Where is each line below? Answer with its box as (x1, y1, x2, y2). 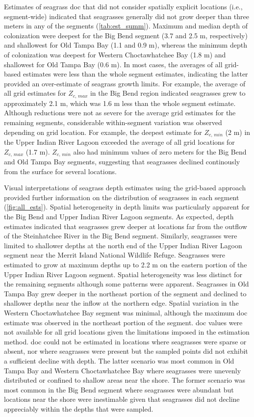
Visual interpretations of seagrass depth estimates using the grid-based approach (4, 182, 246, 193)
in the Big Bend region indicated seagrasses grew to (90, 88, 246, 98)
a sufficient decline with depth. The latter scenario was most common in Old (4, 355, 234, 365)
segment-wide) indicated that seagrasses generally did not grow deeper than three (4, 11, 249, 21)
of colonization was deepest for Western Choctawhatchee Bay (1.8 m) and (4, 49, 226, 59)
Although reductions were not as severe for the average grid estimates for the (4, 107, 236, 118)
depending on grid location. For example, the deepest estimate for (4, 127, 202, 137)
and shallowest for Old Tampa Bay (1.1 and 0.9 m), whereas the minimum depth (4, 40, 247, 50)
